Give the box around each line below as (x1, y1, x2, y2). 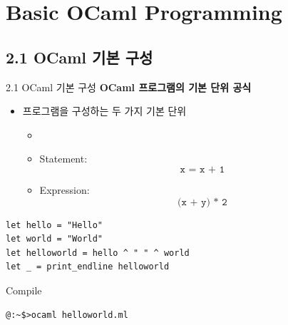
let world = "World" (6, 234, 103, 244)
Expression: (39, 182, 90, 197)
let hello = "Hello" (6, 220, 103, 230)
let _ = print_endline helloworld (6, 262, 170, 272)
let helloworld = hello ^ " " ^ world (6, 247, 190, 258)
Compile (6, 282, 42, 297)
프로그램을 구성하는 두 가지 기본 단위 (22, 103, 187, 118)
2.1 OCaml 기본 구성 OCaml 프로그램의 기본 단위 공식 (6, 79, 252, 94)
